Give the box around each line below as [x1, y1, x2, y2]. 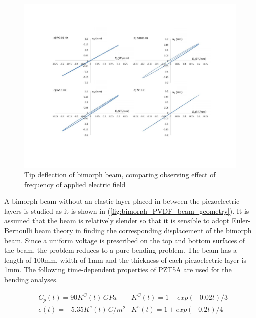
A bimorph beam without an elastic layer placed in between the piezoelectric [4, 196, 240, 206]
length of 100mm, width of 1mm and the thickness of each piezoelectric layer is [4, 254, 247, 265]
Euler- [231, 215, 251, 226]
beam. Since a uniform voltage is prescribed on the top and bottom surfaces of [4, 235, 245, 245]
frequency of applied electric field [24, 179, 126, 189]
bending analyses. [4, 274, 58, 285]
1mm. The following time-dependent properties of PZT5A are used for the [4, 264, 232, 275]
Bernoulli [4, 225, 32, 236]
